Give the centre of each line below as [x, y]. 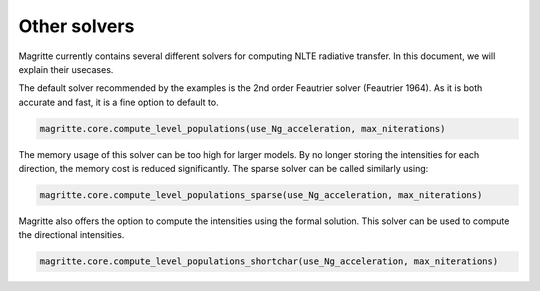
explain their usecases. [66, 69]
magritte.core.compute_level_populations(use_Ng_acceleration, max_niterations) [242, 128]
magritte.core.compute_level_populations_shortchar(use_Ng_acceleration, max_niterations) [269, 261]
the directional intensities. [71, 235]
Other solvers [76, 26]
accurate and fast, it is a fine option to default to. [118, 102]
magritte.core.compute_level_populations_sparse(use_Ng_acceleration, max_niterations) [261, 195]
